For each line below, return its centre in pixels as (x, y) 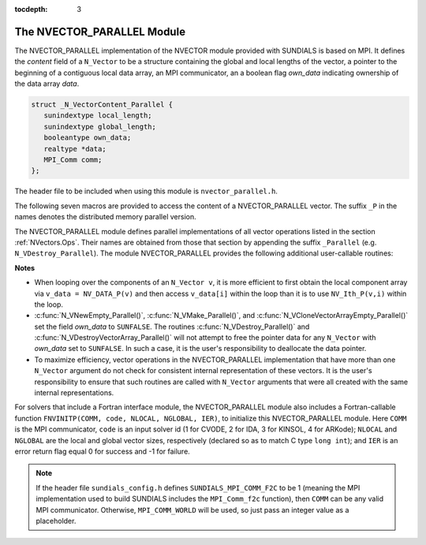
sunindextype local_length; (98, 116)
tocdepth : (31, 9)
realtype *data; (75, 149)
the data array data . (47, 84)
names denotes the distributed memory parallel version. (105, 217)
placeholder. (56, 521)
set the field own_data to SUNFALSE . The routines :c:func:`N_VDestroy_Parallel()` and (172, 327)
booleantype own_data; (88, 138)
